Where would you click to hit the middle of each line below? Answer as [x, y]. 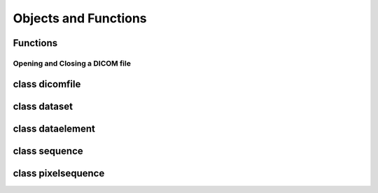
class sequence [48, 151]
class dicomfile [47, 84]
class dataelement [54, 128]
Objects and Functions [80, 18]
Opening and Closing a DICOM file [72, 63]
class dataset [43, 106]
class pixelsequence [59, 173]
